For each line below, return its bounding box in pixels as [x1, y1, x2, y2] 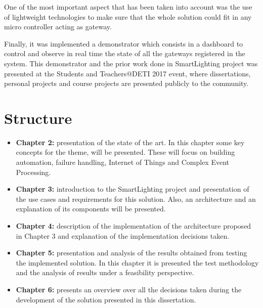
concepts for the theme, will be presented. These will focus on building [16, 147, 235, 157]
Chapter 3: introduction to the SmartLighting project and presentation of [16, 184, 249, 194]
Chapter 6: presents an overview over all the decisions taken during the [16, 284, 242, 294]
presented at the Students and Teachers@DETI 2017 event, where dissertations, [4, 68, 251, 78]
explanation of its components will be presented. [16, 203, 166, 214]
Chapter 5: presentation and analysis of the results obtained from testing [16, 247, 247, 258]
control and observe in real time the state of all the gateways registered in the [4, 48, 245, 59]
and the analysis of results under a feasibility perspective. [16, 267, 194, 278]
